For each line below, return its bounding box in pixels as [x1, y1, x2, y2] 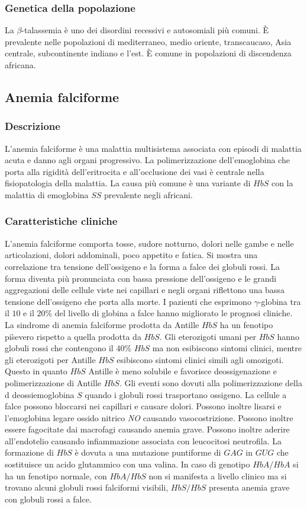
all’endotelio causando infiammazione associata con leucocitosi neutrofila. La [5, 434, 282, 447]
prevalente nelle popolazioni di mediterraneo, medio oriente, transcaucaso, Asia [5, 35, 292, 47]
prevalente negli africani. [104, 188, 193, 201]
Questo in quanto [5, 365, 67, 377]
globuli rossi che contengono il [5, 342, 114, 354]
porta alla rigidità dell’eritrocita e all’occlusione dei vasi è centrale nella [5, 165, 264, 177]
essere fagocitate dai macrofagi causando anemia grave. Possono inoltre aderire [5, 423, 290, 435]
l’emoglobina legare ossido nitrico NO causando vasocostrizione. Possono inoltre [5, 411, 293, 424]
